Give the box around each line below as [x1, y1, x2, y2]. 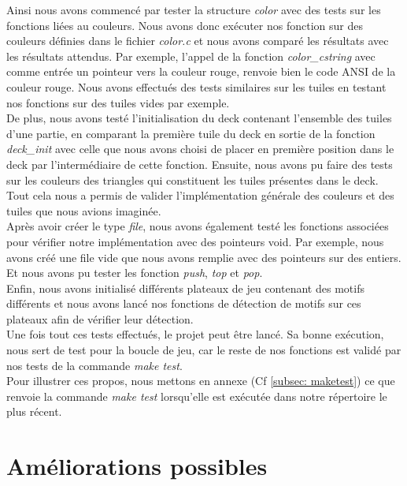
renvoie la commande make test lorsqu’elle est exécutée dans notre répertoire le [6, 387, 387, 404]
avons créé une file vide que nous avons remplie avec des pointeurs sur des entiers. [6, 249, 401, 265]
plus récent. [6, 403, 62, 420]
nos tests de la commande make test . [6, 357, 183, 373]
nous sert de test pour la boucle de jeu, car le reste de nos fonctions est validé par [6, 342, 401, 358]
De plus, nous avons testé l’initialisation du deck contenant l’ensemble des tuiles [6, 110, 392, 126]
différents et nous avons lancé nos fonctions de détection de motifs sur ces [6, 295, 361, 312]
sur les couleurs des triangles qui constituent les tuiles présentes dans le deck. [6, 171, 379, 188]
